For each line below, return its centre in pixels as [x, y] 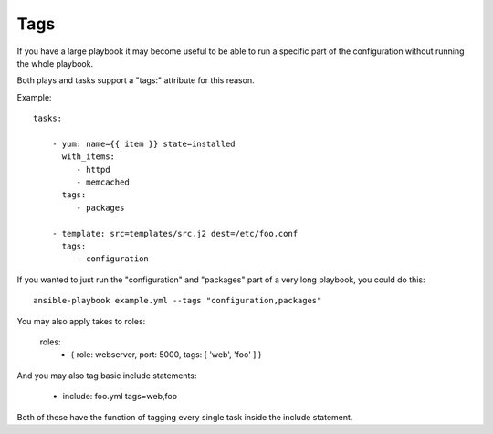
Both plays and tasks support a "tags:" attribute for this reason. [136, 80]
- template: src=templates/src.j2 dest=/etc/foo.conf [175, 233]
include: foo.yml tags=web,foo [120, 397]
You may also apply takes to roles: [81, 321]
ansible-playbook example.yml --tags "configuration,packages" [178, 301]
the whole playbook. [55, 63]
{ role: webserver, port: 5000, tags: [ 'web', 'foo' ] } [166, 355]
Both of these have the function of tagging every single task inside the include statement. [185, 417]
